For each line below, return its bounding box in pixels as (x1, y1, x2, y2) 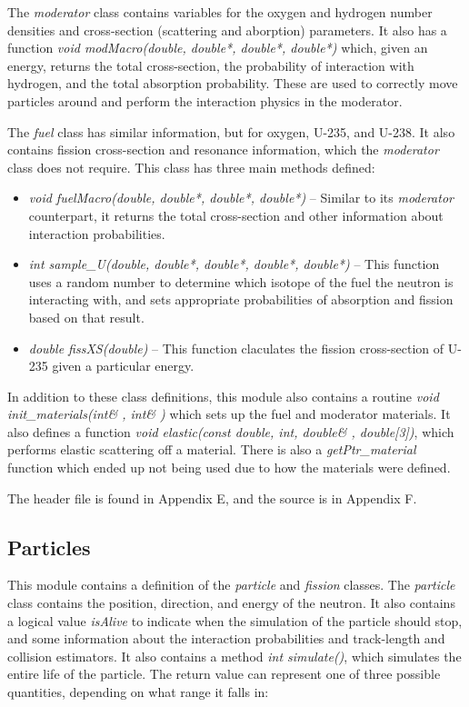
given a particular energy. (52, 356, 195, 375)
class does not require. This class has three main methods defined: (7, 157, 375, 176)
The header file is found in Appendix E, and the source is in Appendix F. (7, 488, 417, 507)
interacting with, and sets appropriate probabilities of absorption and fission (28, 290, 454, 309)
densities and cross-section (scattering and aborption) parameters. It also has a (7, 20, 447, 39)
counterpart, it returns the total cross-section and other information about (28, 205, 444, 224)
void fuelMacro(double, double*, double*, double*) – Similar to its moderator (28, 188, 454, 207)
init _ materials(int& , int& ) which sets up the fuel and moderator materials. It (7, 404, 451, 423)
